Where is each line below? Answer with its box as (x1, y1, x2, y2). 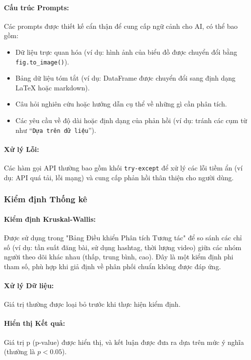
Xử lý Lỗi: (4, 144, 39, 154)
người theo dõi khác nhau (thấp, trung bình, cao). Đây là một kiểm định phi (4, 252, 233, 262)
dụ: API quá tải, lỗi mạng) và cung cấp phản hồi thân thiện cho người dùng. (4, 172, 234, 182)
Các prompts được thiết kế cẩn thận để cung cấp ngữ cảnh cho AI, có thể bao (4, 21, 238, 31)
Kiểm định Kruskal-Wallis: (4, 213, 96, 224)
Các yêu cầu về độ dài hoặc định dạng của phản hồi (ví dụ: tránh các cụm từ (15, 115, 247, 126)
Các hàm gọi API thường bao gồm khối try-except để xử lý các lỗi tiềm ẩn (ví (4, 163, 243, 173)
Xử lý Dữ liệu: (4, 280, 54, 290)
